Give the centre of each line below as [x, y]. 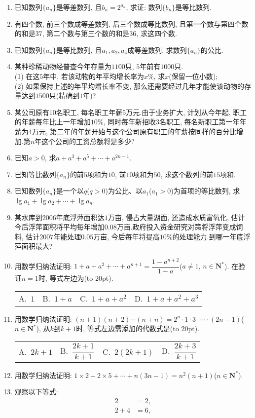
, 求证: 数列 [144, 7]
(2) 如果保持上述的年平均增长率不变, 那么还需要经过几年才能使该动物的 [129, 86]
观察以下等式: [36, 392]
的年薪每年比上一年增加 [53, 122]
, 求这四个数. [157, 33]
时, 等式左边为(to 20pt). [76, 278]
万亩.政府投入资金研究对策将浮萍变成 [176, 227]
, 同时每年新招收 [130, 122]
